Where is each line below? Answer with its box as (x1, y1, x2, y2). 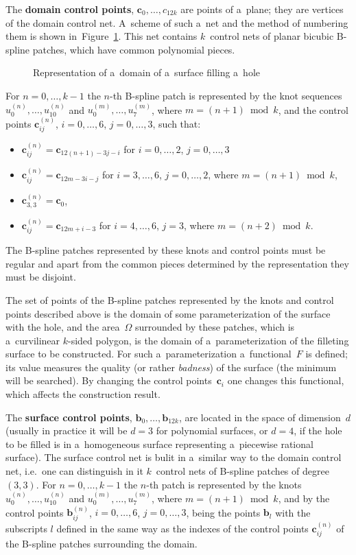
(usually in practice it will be (5, 423, 128, 438)
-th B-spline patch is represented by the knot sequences (110, 88, 342, 102)
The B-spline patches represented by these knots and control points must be (5, 243, 326, 257)
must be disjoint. (5, 270, 76, 284)
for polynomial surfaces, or (156, 423, 268, 438)
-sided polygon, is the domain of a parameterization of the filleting (68, 333, 349, 347)
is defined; (305, 346, 348, 361)
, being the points (186, 505, 261, 519)
